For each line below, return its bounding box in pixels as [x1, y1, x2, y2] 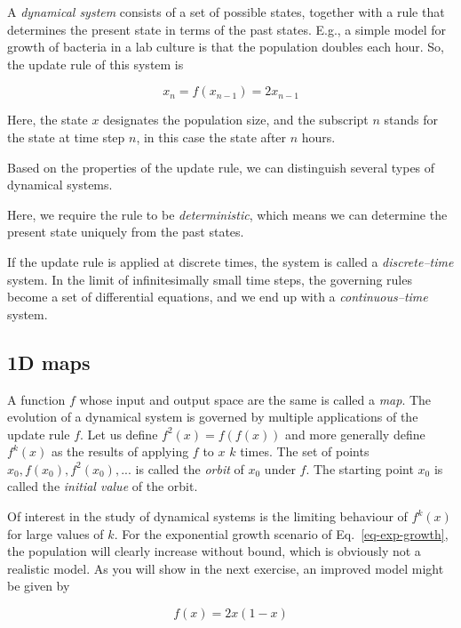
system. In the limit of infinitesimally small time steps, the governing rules [7, 270, 412, 288]
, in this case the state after [136, 127, 287, 146]
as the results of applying [51, 442, 189, 461]
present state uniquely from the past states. [7, 222, 244, 241]
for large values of [7, 524, 104, 543]
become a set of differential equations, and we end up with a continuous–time [7, 287, 428, 306]
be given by [7, 576, 70, 595]
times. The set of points [240, 442, 370, 461]
